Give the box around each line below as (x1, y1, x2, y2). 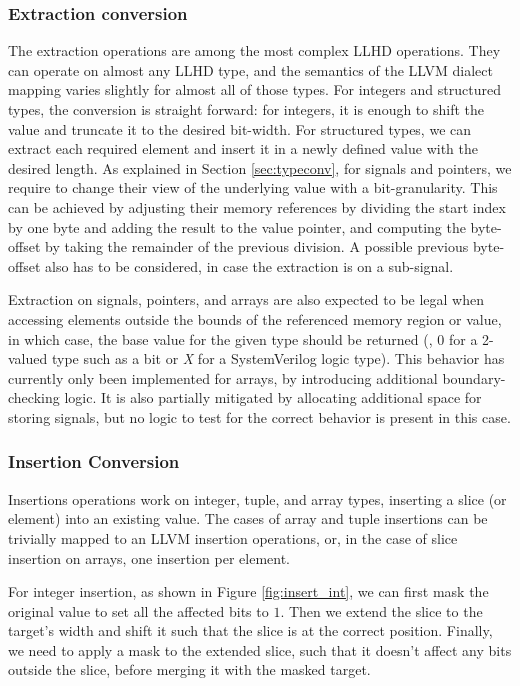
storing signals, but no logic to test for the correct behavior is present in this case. (8, 406, 511, 427)
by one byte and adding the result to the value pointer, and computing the (8, 216, 466, 237)
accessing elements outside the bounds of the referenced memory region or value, (8, 308, 502, 329)
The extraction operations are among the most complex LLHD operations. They (8, 40, 501, 61)
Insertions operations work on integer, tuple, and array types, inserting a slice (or (8, 488, 507, 509)
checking (8, 387, 60, 408)
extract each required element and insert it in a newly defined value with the (8, 138, 478, 159)
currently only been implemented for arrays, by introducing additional (8, 367, 438, 388)
